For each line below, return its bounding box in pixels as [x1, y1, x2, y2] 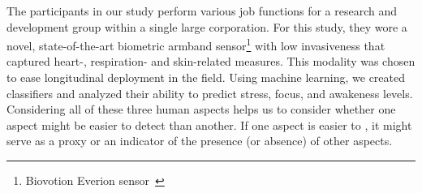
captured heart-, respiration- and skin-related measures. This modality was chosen [6, 53, 416, 70]
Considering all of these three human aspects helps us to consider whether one [6, 101, 396, 118]
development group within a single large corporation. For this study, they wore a [6, 18, 407, 35]
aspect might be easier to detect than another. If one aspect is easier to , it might [6, 116, 412, 133]
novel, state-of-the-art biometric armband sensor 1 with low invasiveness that [6, 35, 385, 54]
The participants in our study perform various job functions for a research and [6, 2, 398, 19]
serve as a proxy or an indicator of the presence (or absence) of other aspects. [6, 132, 393, 149]
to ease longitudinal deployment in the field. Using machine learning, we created [6, 69, 406, 86]
